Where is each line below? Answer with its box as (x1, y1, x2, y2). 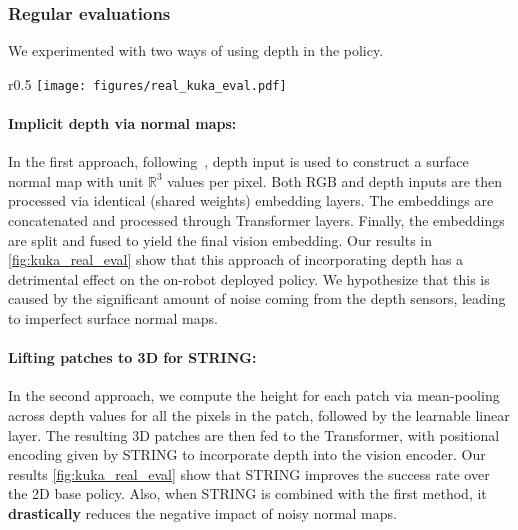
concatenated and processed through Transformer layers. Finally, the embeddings (8, 210, 505, 231)
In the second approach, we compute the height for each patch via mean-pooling (8, 385, 500, 406)
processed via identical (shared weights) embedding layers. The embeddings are (8, 190, 494, 211)
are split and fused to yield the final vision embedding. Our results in (8, 229, 433, 250)
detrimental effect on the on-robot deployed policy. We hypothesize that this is (8, 268, 490, 289)
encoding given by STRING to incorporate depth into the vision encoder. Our (8, 444, 486, 465)
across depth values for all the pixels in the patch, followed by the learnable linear (8, 405, 510, 425)
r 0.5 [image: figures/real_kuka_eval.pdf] (8, 73, 287, 94)
